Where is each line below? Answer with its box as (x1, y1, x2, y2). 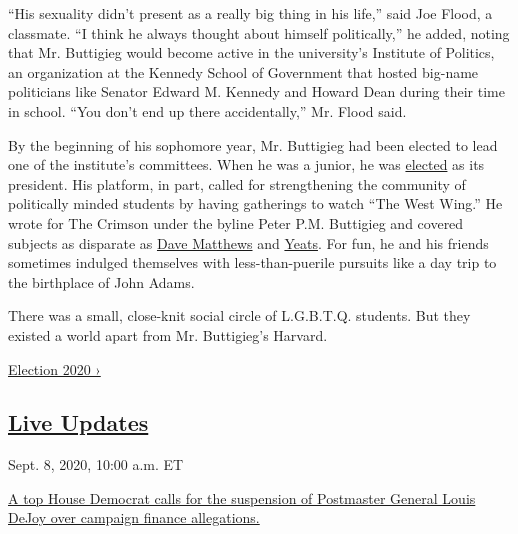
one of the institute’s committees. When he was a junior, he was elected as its (8, 154, 485, 175)
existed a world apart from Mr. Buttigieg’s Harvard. (8, 324, 328, 345)
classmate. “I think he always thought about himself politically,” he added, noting (8, 22, 510, 43)
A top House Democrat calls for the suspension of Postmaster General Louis (8, 487, 476, 508)
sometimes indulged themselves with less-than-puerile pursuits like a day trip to (8, 252, 497, 273)
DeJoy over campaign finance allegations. (8, 507, 260, 528)
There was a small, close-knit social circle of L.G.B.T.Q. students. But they (8, 305, 471, 326)
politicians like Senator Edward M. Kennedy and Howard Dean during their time (8, 81, 505, 102)
